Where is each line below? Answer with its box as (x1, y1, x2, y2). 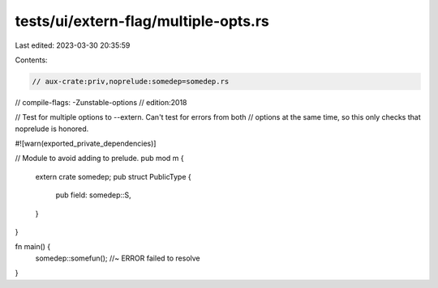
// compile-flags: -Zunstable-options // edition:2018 (15, 97, 187, 107)
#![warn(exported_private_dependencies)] (15, 138, 157, 149)
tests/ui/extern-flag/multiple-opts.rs (15, 12, 269, 30)
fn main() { (15, 242, 51, 252)
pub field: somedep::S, (55, 190, 131, 200)
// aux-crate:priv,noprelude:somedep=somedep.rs (32, 77, 230, 86)
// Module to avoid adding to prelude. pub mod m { (15, 154, 184, 163)
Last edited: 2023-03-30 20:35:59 (15, 40, 131, 50)
